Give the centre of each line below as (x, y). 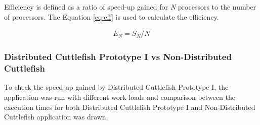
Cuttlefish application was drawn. (56, 117)
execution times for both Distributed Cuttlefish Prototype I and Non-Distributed (130, 107)
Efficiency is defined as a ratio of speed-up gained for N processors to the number (130, 7)
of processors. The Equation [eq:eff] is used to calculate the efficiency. (112, 16)
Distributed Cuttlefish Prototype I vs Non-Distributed (118, 57)
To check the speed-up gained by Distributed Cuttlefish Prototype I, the (116, 87)
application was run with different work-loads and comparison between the (120, 97)
